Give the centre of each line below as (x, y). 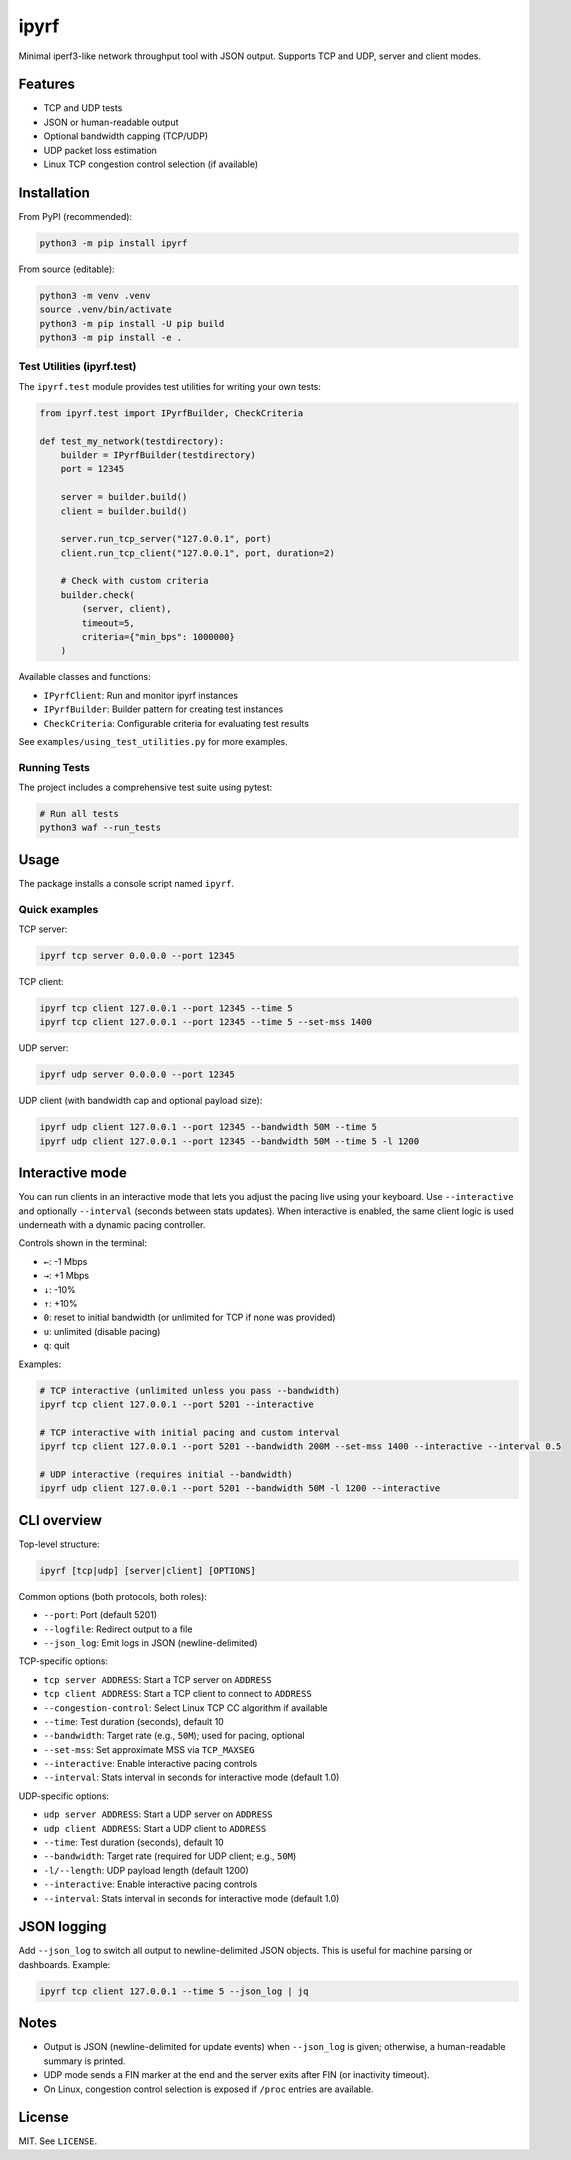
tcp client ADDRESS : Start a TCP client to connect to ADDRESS (177, 1694)
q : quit (56, 1346)
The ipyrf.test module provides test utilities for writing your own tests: (170, 386)
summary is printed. (84, 2061)
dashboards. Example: (64, 1964)
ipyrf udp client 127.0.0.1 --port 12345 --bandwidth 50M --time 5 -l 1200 (229, 1141)
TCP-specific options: (63, 1661)
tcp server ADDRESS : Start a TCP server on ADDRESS (157, 1679)
